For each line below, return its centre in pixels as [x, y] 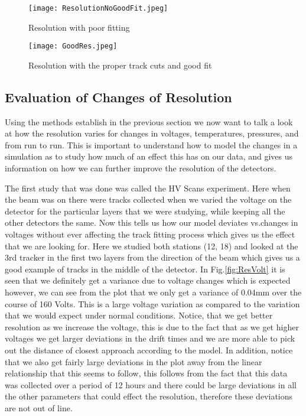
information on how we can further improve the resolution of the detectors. [141, 168]
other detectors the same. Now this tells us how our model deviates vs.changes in [152, 222]
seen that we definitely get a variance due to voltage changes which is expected [148, 280]
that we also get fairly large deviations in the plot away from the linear [134, 361]
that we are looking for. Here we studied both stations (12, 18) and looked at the [152, 246]
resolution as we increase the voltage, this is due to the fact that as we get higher [152, 326]
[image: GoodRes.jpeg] [73, 46]
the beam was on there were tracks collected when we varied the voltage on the [148, 199]
